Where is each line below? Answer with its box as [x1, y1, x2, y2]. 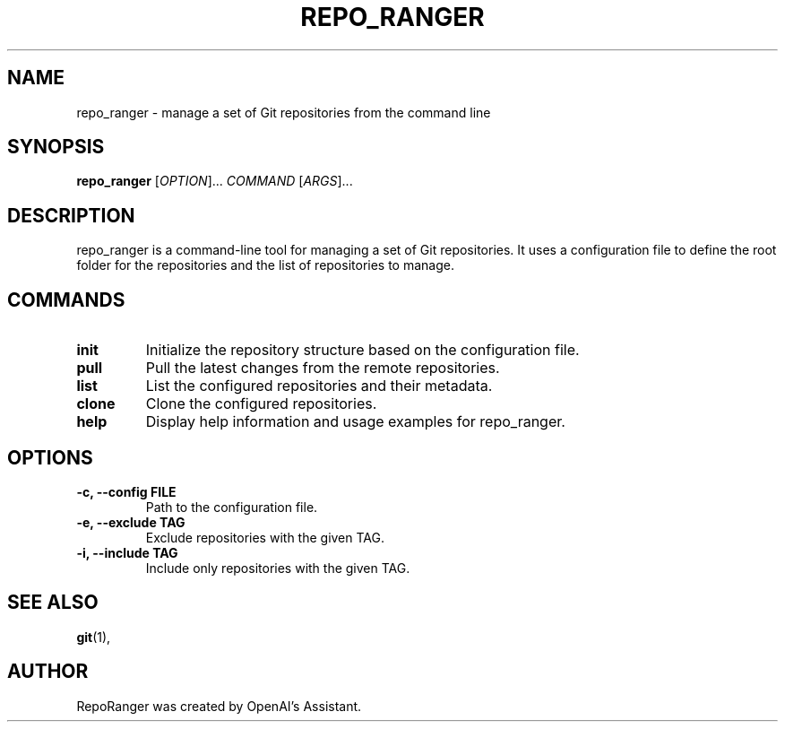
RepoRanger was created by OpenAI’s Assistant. [76, 698, 362, 714]
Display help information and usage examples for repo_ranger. [145, 412, 565, 431]
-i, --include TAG [76, 544, 178, 560]
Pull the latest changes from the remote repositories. [145, 359, 500, 378]
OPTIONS [7, 446, 93, 469]
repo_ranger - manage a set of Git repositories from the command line [76, 104, 491, 120]
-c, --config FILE [76, 483, 177, 499]
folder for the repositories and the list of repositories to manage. [76, 257, 454, 273]
